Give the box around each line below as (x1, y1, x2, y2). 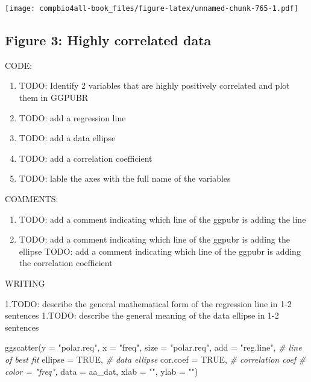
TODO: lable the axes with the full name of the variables (19, 172, 231, 185)
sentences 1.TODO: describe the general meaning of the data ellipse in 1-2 (5, 309, 279, 322)
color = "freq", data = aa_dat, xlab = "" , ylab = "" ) (5, 364, 198, 377)
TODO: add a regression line (19, 111, 126, 124)
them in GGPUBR (19, 91, 89, 104)
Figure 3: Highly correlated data (5, 31, 212, 49)
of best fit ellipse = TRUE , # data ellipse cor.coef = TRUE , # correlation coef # (5, 352, 306, 365)
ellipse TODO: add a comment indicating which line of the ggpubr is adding (19, 244, 301, 257)
